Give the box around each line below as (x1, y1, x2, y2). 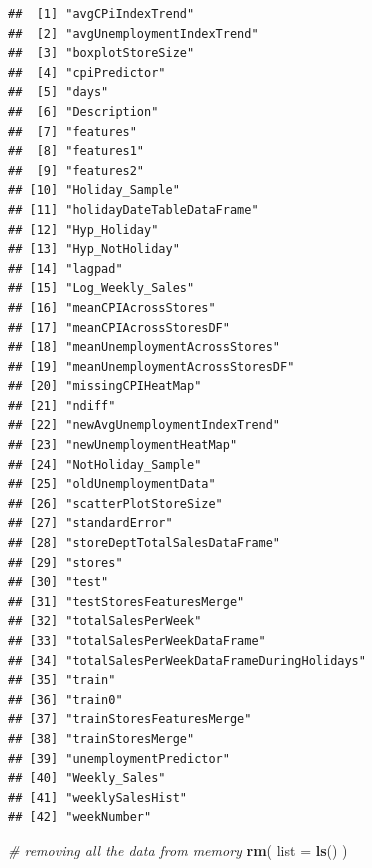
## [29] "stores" (8, 555, 123, 570)
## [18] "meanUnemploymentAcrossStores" (8, 340, 281, 355)
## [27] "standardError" (8, 516, 173, 531)
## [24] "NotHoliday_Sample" (8, 457, 202, 472)
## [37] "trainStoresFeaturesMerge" (8, 712, 252, 727)
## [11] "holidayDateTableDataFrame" (8, 202, 259, 217)
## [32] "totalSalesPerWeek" (8, 614, 202, 629)
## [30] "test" (8, 575, 109, 590)
